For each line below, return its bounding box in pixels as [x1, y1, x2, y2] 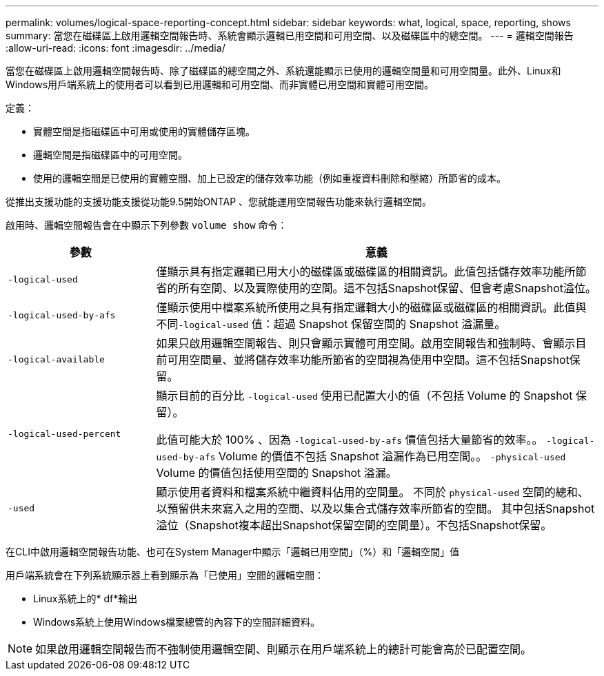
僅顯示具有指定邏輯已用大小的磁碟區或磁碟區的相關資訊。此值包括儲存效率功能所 [156, 265, 576, 278]
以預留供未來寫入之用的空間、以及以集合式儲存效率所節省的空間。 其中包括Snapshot [156, 502, 595, 515]
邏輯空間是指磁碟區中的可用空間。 [33, 149, 188, 161]
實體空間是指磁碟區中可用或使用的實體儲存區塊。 [33, 125, 255, 137]
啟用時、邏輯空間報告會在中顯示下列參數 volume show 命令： [6, 219, 288, 231]
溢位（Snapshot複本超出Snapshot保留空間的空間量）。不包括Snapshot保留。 [156, 518, 552, 532]
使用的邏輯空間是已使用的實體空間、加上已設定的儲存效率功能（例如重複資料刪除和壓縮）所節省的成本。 [33, 172, 506, 184]
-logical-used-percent [8, 428, 121, 439]
